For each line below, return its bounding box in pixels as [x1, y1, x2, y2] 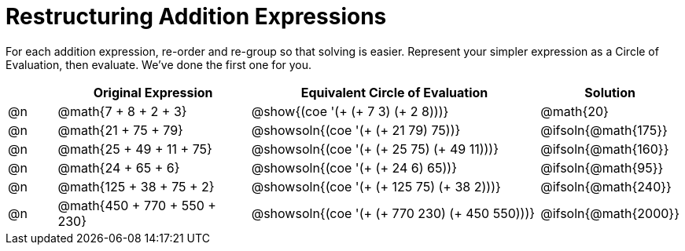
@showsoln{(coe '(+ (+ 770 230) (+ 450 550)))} [251, 205, 536, 221]
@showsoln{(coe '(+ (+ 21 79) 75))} [251, 122, 461, 138]
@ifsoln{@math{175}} [540, 122, 668, 138]
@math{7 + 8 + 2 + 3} [57, 103, 187, 119]
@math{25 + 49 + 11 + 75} [57, 140, 212, 157]
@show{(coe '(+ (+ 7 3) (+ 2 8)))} [251, 103, 449, 119]
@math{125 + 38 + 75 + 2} [57, 178, 215, 195]
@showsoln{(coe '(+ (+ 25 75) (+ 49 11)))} [251, 140, 499, 157]
